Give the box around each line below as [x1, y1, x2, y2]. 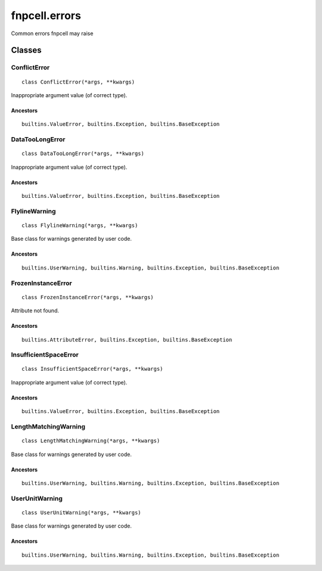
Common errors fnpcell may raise [11, 30, 94, 37]
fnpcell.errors [11, 9, 82, 22]
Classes [11, 45, 42, 55]
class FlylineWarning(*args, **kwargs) [21, 222, 138, 229]
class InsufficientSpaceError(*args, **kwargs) [21, 365, 163, 373]
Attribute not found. [11, 307, 60, 314]
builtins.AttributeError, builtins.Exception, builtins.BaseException [21, 336, 233, 343]
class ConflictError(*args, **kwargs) [21, 78, 135, 85]
